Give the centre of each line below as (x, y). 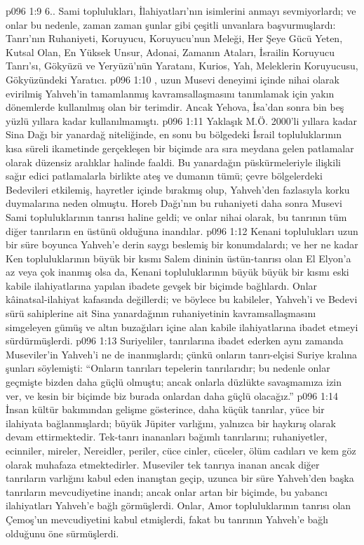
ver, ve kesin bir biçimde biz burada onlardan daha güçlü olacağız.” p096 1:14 (172, 395)
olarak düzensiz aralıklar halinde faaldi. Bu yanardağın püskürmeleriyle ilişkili (173, 162)
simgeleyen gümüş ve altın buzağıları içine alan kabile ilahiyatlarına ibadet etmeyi (182, 327)
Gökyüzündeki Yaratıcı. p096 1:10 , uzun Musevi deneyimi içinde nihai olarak (173, 79)
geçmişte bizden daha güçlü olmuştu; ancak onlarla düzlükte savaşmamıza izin (174, 382)
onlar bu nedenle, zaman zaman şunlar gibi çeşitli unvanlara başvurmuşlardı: (171, 24)
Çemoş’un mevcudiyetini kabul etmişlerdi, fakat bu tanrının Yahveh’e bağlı (167, 519)
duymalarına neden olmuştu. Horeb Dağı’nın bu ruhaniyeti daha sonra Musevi (174, 203)
